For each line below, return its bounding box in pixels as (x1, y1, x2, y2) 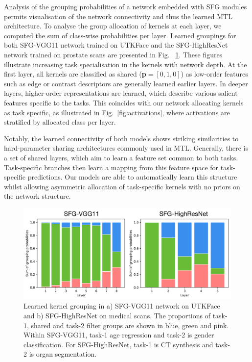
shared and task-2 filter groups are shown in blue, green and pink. (31, 320, 229, 330)
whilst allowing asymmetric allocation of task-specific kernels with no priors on (4, 181, 240, 191)
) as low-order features (181, 69, 248, 79)
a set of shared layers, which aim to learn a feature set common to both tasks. (4, 152, 238, 162)
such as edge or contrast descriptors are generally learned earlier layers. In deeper (4, 78, 248, 88)
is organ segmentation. (29, 349, 97, 359)
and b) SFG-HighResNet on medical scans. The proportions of (23, 310, 210, 320)
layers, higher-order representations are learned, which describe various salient (4, 88, 238, 98)
